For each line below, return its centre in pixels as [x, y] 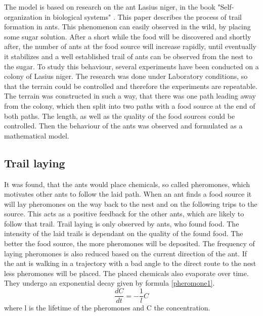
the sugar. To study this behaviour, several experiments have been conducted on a [131, 66]
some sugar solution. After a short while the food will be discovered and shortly [128, 36]
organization [23, 16]
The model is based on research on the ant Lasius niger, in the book [110, 7]
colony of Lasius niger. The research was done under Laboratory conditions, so [126, 76]
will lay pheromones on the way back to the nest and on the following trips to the [131, 204]
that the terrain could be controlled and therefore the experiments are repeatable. [131, 86]
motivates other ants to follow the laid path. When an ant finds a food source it [128, 194]
